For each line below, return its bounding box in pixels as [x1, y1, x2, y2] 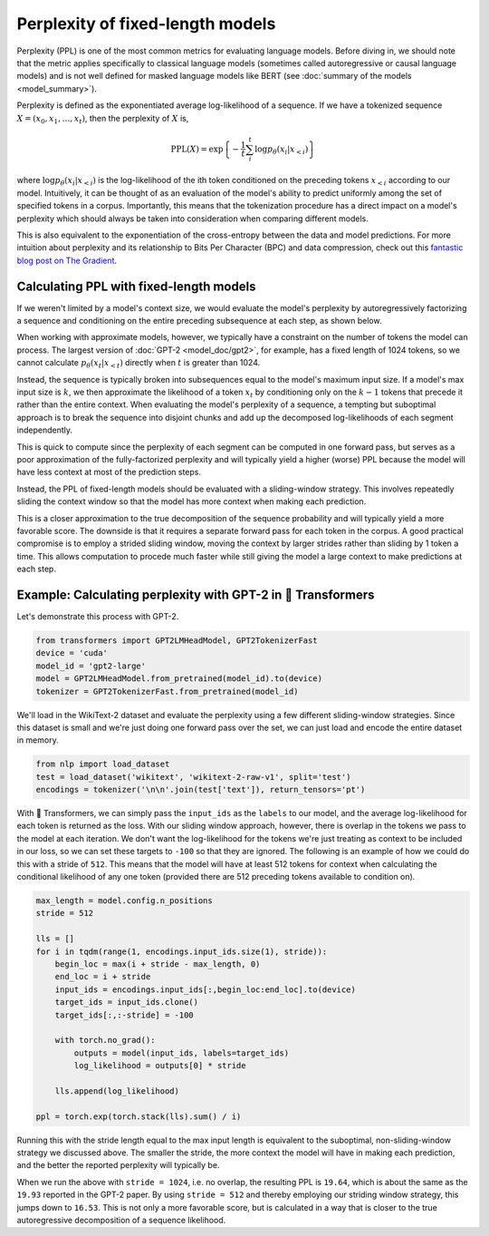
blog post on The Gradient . [16, 255, 118, 266]
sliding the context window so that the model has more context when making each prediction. [16, 496, 367, 507]
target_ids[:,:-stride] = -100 [54, 1009, 194, 1020]
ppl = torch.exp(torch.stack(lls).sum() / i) [35, 1111, 242, 1122]
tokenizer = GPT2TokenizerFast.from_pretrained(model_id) [35, 686, 299, 696]
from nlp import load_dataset [35, 759, 170, 770]
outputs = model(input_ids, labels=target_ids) [73, 1047, 290, 1058]
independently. [16, 424, 72, 435]
